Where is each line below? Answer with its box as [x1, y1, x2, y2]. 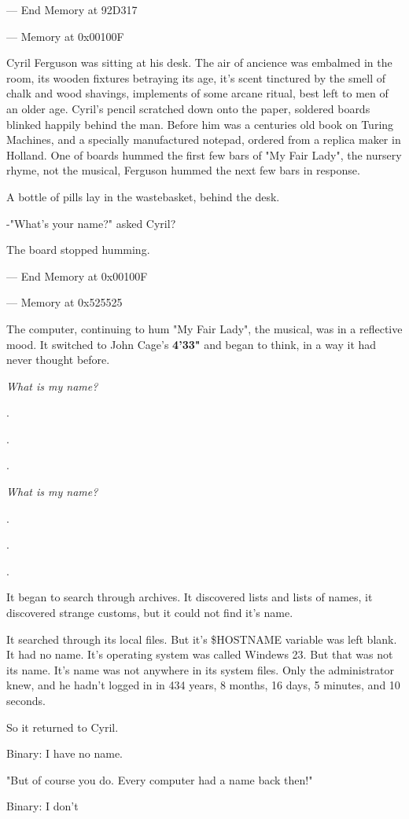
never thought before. [6, 351, 110, 368]
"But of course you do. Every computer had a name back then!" [6, 771, 313, 788]
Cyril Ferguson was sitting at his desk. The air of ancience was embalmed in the [6, 54, 392, 71]
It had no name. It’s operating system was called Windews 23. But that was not [6, 646, 393, 663]
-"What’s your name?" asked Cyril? [6, 215, 176, 231]
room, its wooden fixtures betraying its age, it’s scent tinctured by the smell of [6, 69, 386, 86]
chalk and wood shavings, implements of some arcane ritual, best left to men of [6, 85, 389, 101]
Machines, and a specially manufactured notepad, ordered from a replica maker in [6, 131, 401, 148]
